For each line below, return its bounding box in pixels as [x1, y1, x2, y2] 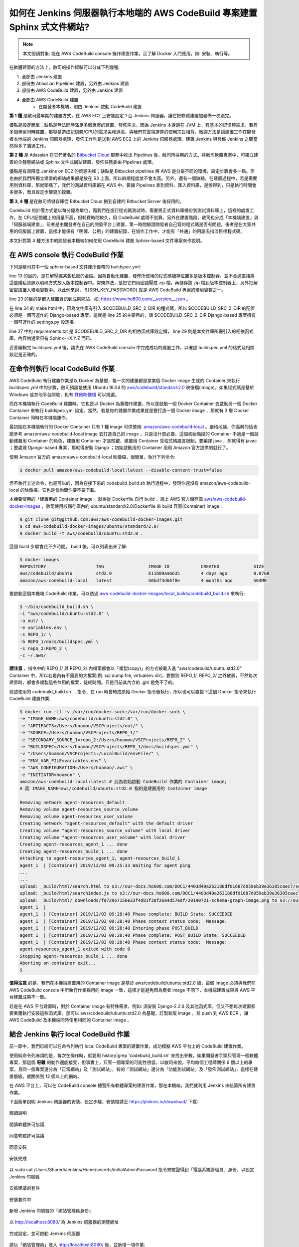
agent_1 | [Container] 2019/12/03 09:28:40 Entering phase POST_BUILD [19, 925, 199, 931]
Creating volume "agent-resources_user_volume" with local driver [19, 834, 185, 840]
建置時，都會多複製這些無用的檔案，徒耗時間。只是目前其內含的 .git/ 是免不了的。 [9, 679, 177, 685]
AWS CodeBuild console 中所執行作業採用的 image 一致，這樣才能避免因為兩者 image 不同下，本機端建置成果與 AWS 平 [9, 987, 256, 993]
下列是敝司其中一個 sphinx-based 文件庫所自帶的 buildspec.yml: [9, 263, 142, 269]
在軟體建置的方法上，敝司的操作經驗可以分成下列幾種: [9, 64, 120, 70]
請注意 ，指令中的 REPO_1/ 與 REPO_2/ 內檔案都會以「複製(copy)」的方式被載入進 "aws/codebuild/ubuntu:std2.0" [9, 665, 242, 671]
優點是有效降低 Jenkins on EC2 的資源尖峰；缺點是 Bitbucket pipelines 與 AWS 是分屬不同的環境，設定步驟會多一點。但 [9, 168, 255, 174]
